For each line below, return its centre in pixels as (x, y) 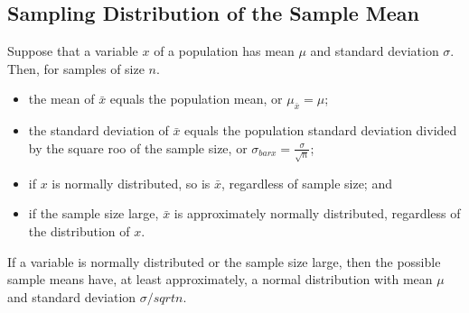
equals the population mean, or (196, 99)
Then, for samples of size (76, 68)
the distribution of (79, 230)
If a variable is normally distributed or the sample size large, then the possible (224, 261)
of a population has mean (224, 51)
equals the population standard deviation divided (321, 130)
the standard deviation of (98, 130)
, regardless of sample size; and (307, 183)
